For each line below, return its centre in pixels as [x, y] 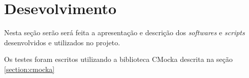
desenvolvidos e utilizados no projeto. [62, 42]
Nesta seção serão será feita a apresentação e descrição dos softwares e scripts [124, 32]
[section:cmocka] [29, 69]
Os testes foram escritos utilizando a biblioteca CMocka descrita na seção [118, 59]
